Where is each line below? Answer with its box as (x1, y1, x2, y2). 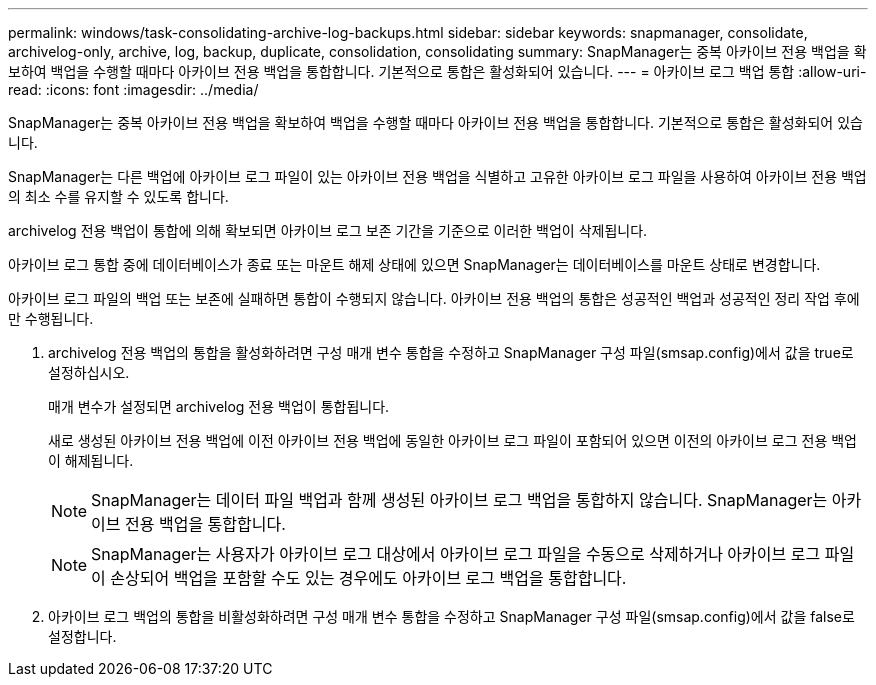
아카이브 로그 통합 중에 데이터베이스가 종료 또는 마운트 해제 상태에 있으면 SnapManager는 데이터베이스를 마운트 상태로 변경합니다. (8, 256, 821, 273)
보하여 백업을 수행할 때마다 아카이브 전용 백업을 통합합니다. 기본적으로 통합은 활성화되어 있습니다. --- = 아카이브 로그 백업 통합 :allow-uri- (8, 63, 867, 80)
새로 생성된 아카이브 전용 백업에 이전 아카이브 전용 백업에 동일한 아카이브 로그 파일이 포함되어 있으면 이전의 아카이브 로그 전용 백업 (48, 432, 857, 449)
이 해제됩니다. (48, 452, 134, 469)
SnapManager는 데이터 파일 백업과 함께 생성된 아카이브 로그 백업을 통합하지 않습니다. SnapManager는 (91, 490, 828, 510)
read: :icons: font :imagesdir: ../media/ (8, 81, 259, 98)
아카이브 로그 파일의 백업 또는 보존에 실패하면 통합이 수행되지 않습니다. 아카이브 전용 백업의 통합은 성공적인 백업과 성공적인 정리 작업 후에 (8, 290, 860, 307)
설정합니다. (48, 628, 117, 645)
